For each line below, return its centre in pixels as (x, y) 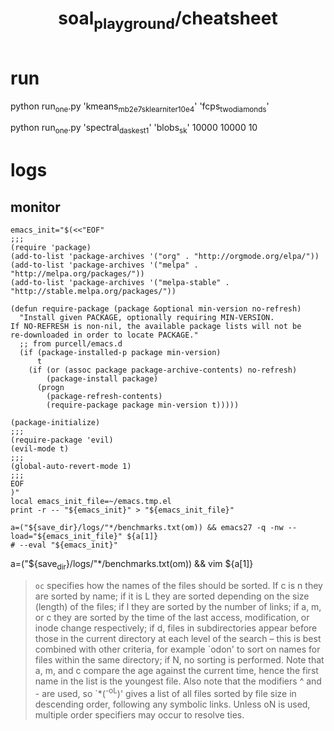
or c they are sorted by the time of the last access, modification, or (172, 617)
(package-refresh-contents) (104, 397)
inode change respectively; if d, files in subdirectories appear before (176, 628)
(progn (50, 388)
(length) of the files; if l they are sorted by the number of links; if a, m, (178, 606)
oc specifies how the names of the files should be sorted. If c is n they (178, 585)
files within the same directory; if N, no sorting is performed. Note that (179, 659)
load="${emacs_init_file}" (66, 537)
